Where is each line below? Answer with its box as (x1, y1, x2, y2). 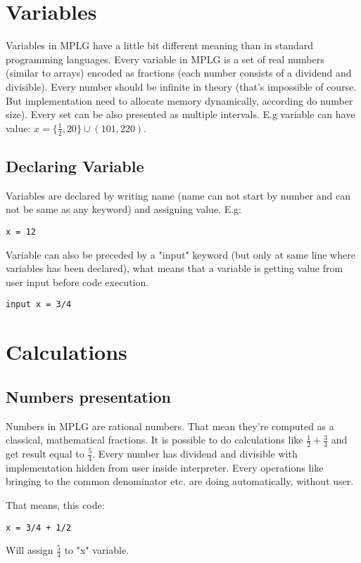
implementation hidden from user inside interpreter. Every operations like (6, 460, 324, 474)
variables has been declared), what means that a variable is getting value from (6, 261, 343, 276)
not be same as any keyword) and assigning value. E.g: (6, 202, 241, 216)
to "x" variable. (64, 543, 129, 557)
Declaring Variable (6, 155, 144, 176)
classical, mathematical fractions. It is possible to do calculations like (6, 432, 303, 447)
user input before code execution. (6, 274, 149, 289)
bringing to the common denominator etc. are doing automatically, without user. (6, 474, 354, 488)
